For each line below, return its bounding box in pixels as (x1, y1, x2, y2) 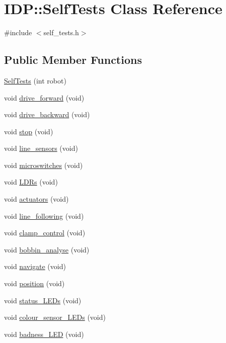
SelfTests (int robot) (4, 75, 66, 85)
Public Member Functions (4, 52, 142, 67)
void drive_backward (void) (4, 109, 90, 120)
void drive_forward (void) (4, 92, 85, 103)
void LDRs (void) (4, 177, 58, 187)
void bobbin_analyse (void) (4, 244, 90, 254)
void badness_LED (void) (4, 328, 84, 339)
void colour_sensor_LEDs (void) (4, 312, 106, 322)
